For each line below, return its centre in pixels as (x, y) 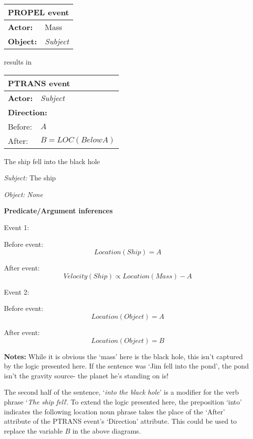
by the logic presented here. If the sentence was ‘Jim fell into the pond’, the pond (126, 366)
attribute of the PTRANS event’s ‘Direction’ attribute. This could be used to (120, 421)
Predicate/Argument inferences (58, 211)
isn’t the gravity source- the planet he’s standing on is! (86, 375)
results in (18, 62)
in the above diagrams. (107, 430)
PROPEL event (39, 12)
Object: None (24, 194)
